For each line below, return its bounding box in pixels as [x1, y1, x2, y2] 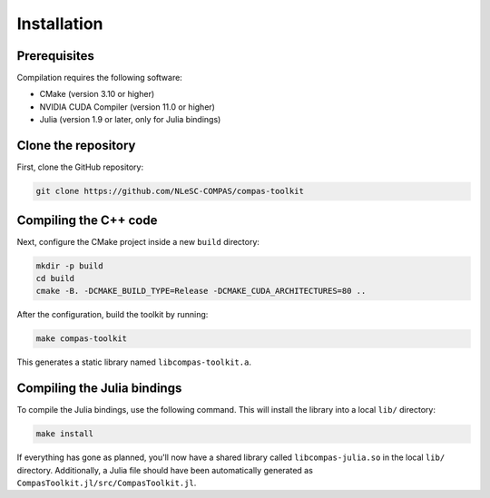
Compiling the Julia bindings [16, 381, 182, 396]
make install [35, 429, 94, 439]
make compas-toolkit [35, 334, 127, 344]
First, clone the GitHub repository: [16, 161, 144, 172]
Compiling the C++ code [16, 212, 158, 228]
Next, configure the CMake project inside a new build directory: [16, 236, 260, 247]
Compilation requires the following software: [16, 73, 183, 83]
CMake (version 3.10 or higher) [39, 89, 155, 100]
